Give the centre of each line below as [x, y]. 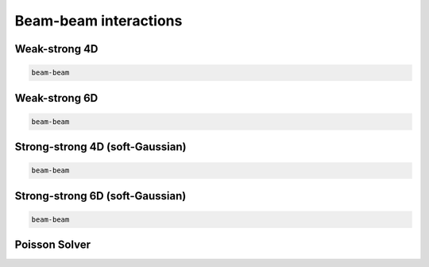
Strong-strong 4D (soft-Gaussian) [100, 147]
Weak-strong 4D [56, 49]
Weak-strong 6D [56, 98]
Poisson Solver [53, 245]
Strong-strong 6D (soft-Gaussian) [100, 196]
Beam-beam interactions [99, 21]
